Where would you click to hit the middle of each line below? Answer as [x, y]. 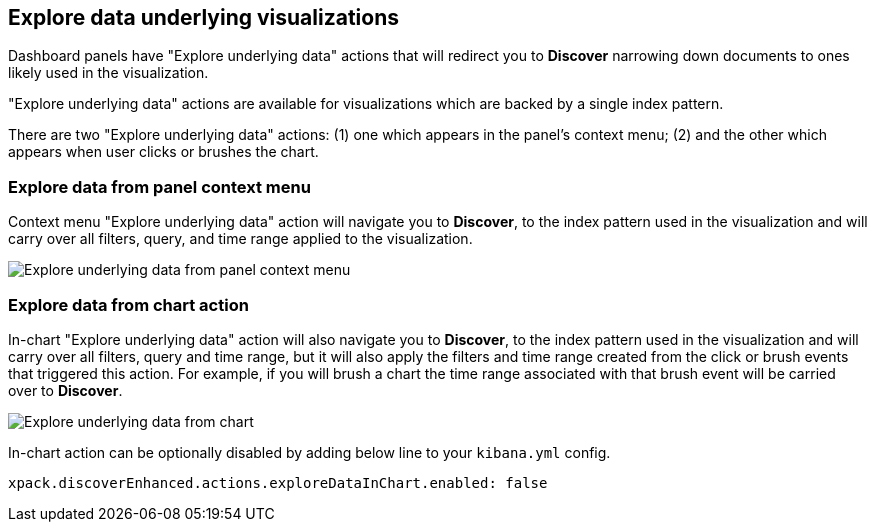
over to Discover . [65, 390]
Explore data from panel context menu [159, 186]
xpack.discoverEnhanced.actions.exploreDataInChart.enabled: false [278, 482]
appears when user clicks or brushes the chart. [163, 152]
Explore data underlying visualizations [203, 17]
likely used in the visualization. [108, 73]
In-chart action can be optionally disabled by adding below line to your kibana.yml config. [309, 452]
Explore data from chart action [128, 304]
